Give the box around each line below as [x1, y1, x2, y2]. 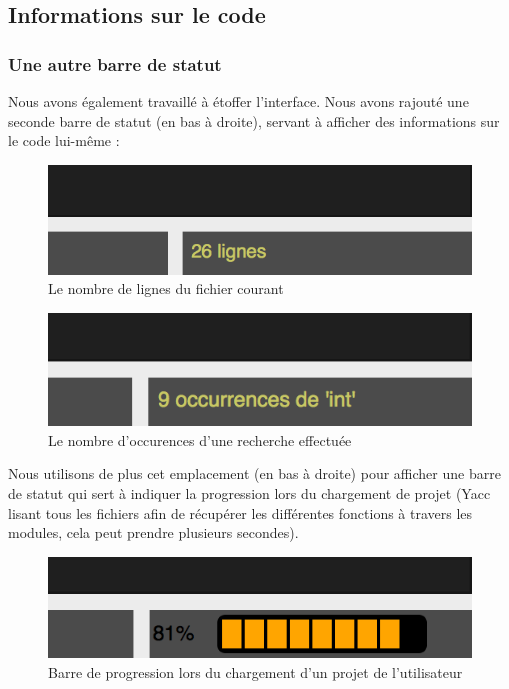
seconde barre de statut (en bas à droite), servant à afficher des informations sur [8, 110, 500, 131]
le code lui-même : [8, 130, 120, 151]
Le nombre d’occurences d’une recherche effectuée [48, 429, 352, 450]
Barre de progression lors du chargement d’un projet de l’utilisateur [48, 661, 463, 682]
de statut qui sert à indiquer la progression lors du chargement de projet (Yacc [8, 483, 491, 503]
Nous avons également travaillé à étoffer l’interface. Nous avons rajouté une [8, 91, 469, 111]
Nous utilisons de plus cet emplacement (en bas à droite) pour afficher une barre [8, 463, 501, 484]
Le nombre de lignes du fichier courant [48, 278, 284, 299]
